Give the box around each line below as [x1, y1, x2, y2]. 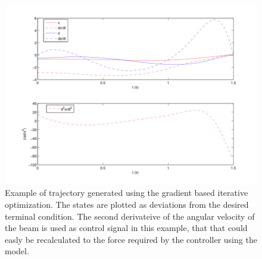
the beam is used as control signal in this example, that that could [5, 221, 248, 234]
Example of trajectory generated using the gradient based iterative [5, 186, 248, 199]
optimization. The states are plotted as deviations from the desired [5, 198, 249, 210]
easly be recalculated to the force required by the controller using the [5, 233, 257, 245]
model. [5, 245, 29, 257]
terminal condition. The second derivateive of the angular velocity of [5, 210, 255, 222]
